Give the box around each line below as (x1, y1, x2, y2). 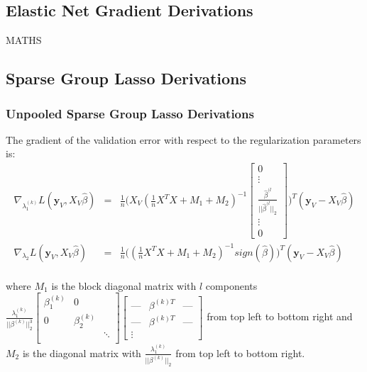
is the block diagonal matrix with (51, 278, 197, 293)
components (205, 278, 258, 293)
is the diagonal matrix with (22, 345, 141, 360)
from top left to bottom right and (207, 309, 353, 324)
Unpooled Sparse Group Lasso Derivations (6, 104, 254, 122)
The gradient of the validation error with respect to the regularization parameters (6, 132, 361, 147)
